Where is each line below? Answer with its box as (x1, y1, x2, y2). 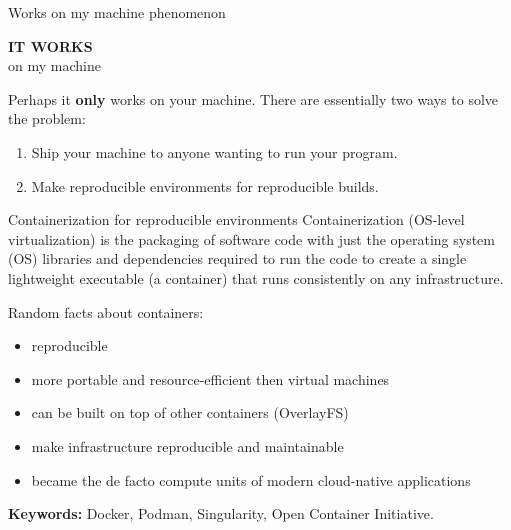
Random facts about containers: (8, 301, 204, 322)
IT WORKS (8, 35, 93, 56)
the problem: (8, 108, 86, 129)
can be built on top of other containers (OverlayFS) (31, 402, 349, 423)
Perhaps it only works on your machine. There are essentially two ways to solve (8, 88, 499, 109)
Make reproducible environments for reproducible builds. (31, 175, 379, 196)
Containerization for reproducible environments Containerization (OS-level (8, 209, 465, 230)
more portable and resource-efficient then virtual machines (31, 368, 390, 389)
